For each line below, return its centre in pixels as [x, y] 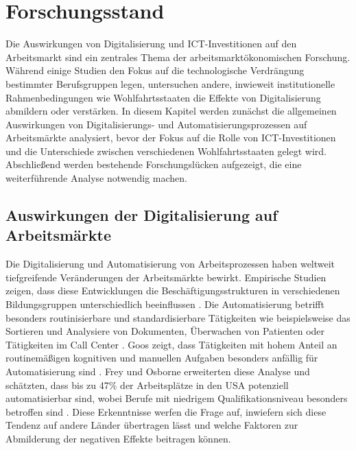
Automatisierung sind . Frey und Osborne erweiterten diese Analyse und [158, 371]
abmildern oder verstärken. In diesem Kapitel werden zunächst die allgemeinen [171, 111]
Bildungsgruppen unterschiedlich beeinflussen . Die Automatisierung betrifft [165, 304]
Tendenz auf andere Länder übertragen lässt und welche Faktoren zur [152, 425]
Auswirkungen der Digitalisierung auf [142, 215]
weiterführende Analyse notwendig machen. [96, 178]
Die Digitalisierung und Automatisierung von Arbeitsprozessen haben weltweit [170, 264]
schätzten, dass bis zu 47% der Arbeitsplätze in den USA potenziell [147, 384]
